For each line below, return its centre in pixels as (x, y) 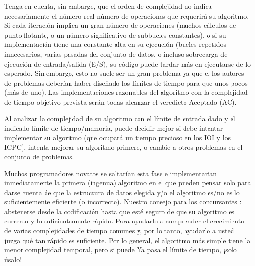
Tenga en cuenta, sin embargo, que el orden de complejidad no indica (108, 6)
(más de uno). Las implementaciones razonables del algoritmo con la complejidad (126, 92)
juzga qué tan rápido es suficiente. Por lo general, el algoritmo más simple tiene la (127, 240)
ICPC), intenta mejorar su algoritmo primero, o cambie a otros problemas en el (124, 147)
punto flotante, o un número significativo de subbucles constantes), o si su (115, 34)
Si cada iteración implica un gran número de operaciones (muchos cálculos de (120, 25)
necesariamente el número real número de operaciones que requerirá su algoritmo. (127, 15)
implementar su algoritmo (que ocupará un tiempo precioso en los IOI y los (118, 137)
